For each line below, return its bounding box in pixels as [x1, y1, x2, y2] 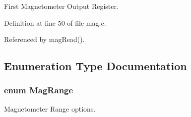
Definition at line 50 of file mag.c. [4, 17, 106, 28]
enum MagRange [4, 84, 73, 96]
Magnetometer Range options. [4, 103, 96, 114]
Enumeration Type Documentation [4, 58, 187, 74]
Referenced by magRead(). [4, 34, 85, 44]
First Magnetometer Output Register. [4, 1, 119, 11]
